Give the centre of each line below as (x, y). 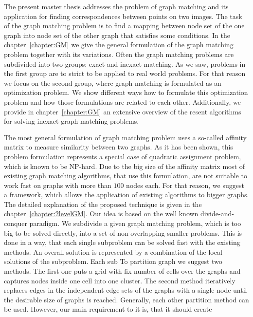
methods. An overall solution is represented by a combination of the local (113, 252)
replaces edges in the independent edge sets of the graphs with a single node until (126, 290)
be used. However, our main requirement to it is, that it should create (108, 309)
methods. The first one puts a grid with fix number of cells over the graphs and (122, 271)
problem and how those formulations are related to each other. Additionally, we (122, 102)
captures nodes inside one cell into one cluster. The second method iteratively (120, 280)
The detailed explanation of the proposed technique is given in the (103, 204)
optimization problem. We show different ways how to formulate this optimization (126, 92)
